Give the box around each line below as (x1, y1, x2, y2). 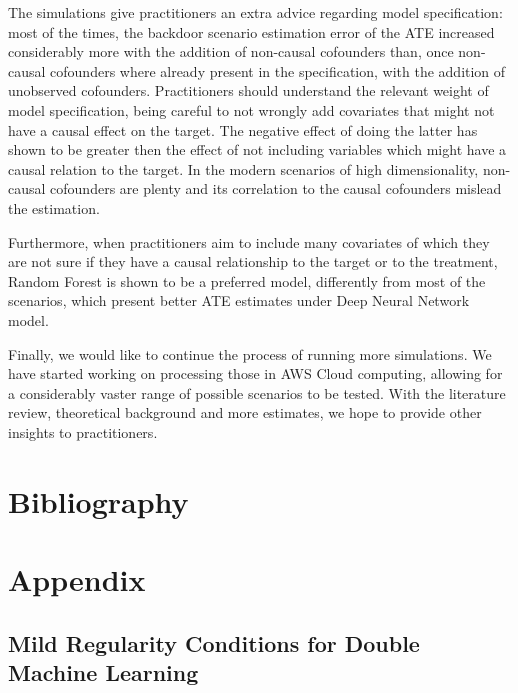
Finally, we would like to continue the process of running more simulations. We (8, 343, 492, 364)
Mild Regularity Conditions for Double (8, 627, 420, 658)
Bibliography (8, 480, 189, 521)
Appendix (8, 559, 146, 600)
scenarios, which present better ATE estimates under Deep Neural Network (8, 290, 470, 311)
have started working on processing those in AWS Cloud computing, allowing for (8, 363, 503, 384)
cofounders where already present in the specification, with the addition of (50, 60, 506, 81)
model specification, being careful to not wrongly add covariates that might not (8, 99, 495, 120)
